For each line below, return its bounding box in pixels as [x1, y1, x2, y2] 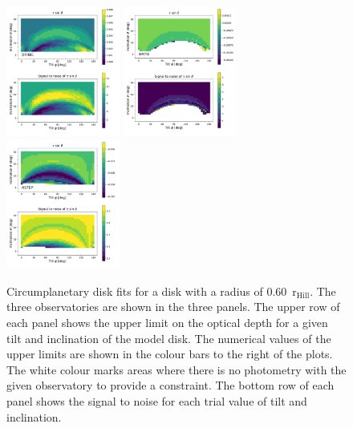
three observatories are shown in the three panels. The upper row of [6, 298, 340, 315]
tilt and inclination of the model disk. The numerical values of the [6, 329, 331, 346]
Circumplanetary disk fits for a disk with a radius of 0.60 [6, 282, 287, 299]
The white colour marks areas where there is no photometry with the [6, 361, 347, 378]
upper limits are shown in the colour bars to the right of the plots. [6, 345, 333, 362]
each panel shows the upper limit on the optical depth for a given [6, 314, 328, 331]
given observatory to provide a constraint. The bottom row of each [6, 377, 335, 394]
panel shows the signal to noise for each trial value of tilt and [6, 393, 307, 410]
